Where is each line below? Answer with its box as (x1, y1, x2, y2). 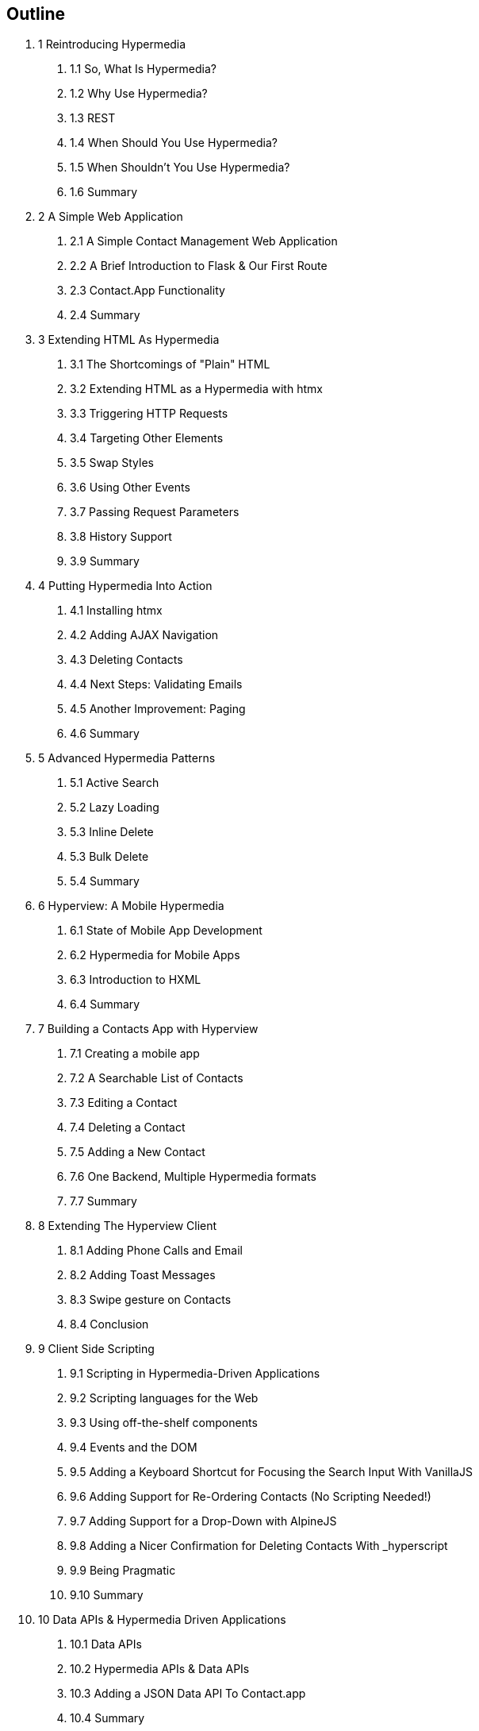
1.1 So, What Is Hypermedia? (70, 62, 217, 76)
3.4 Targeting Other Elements (70, 431, 224, 445)
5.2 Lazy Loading (70, 800, 159, 815)
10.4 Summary (70, 1711, 145, 1725)
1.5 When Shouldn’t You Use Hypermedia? (70, 160, 290, 175)
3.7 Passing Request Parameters (70, 505, 239, 519)
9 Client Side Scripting (38, 1342, 155, 1356)
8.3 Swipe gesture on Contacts (70, 1293, 232, 1307)
